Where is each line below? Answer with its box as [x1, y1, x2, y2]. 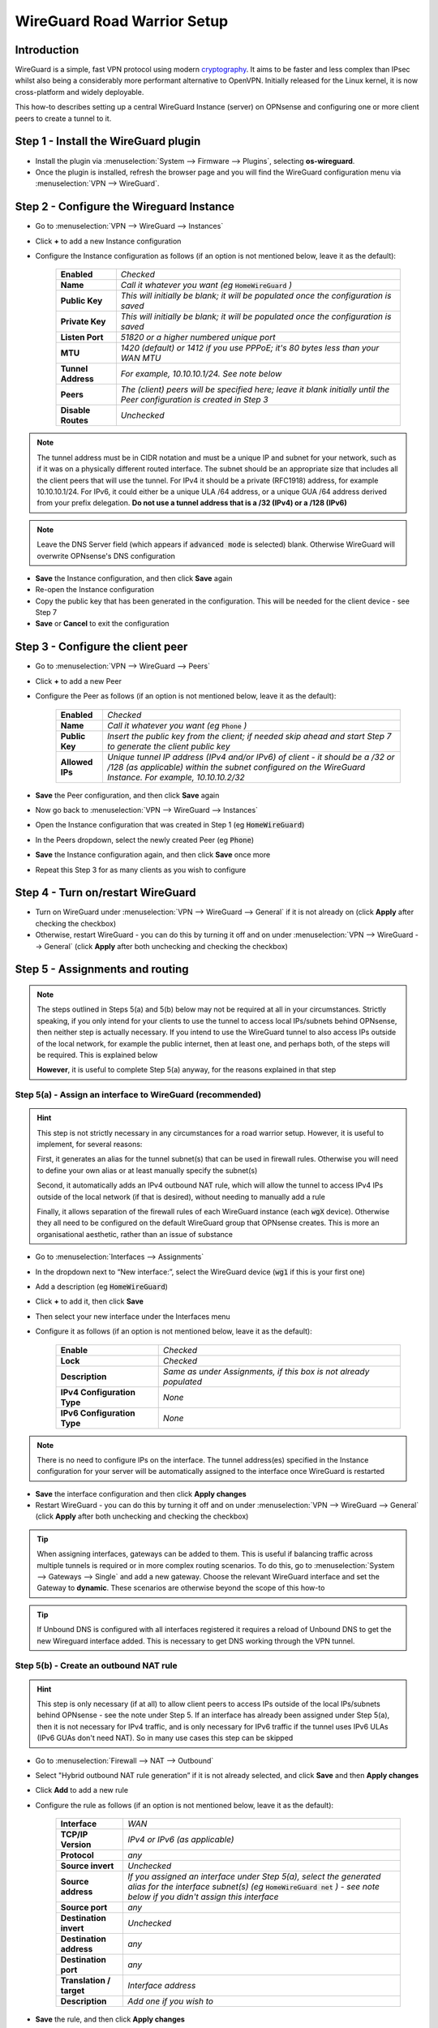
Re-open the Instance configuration [35, 585, 154, 595]
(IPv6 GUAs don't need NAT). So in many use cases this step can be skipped [36, 1733, 294, 1743]
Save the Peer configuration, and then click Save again [35, 790, 220, 800]
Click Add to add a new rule [35, 1785, 129, 1795]
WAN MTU [120, 353, 161, 364]
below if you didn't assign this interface [127, 1891, 279, 1902]
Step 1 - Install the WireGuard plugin [15, 135, 201, 148]
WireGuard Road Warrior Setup [15, 12, 229, 30]
